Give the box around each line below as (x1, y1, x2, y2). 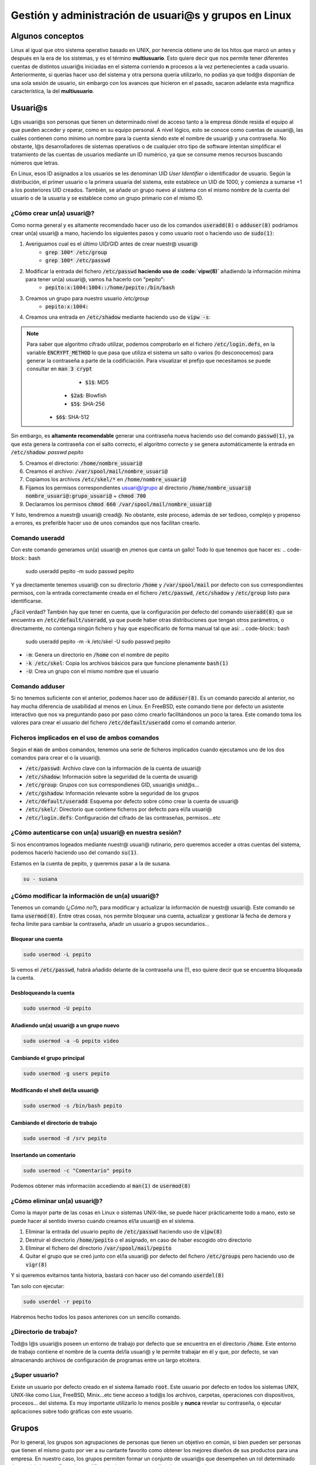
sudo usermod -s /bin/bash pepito (23, 1102, 122, 1109)
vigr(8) (25, 1261, 48, 1268)
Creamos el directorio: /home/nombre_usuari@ (25, 459, 143, 466)
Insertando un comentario (11, 1151, 76, 1159)
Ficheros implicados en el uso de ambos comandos (11, 734, 159, 742)
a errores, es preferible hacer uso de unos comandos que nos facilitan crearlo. (11, 519, 201, 527)
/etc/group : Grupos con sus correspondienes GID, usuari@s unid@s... (25, 781, 200, 788)
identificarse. (11, 598, 43, 605)
